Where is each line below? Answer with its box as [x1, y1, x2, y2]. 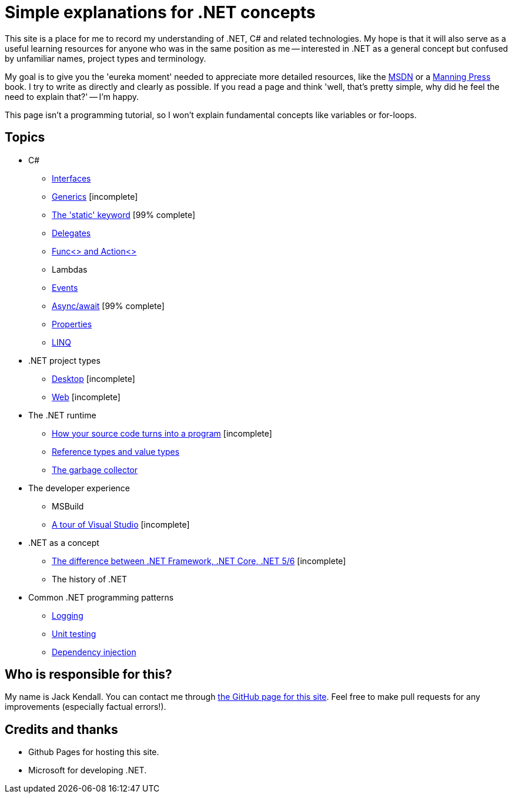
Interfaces [52, 173, 91, 183]
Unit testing [52, 628, 96, 639]
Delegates [52, 227, 91, 238]
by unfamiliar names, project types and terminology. [5, 53, 206, 63]
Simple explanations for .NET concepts [5, 2, 316, 22]
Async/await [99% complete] [52, 300, 165, 311]
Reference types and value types [52, 446, 180, 457]
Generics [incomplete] [52, 191, 138, 202]
